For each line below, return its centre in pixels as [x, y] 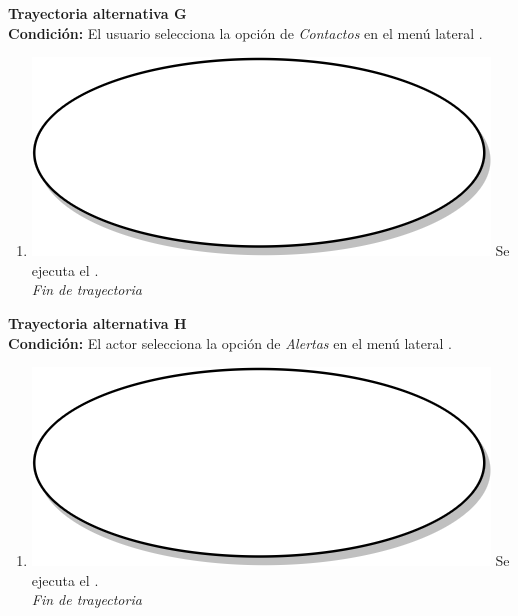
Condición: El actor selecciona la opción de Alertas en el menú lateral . [230, 342]
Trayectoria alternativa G [97, 13]
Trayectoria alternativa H [97, 322]
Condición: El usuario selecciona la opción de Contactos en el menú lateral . [245, 32]
